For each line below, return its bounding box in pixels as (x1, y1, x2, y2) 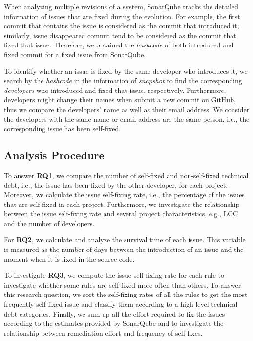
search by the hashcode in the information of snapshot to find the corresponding (4, 75, 242, 86)
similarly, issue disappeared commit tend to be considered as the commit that (4, 30, 236, 40)
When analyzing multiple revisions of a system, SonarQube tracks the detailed (4, 1, 239, 11)
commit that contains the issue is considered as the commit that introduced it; (4, 21, 239, 31)
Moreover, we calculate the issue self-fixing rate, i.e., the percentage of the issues (4, 189, 245, 200)
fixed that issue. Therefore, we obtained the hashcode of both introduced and (4, 40, 234, 50)
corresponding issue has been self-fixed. (4, 123, 121, 134)
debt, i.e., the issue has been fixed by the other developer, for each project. (4, 180, 228, 190)
